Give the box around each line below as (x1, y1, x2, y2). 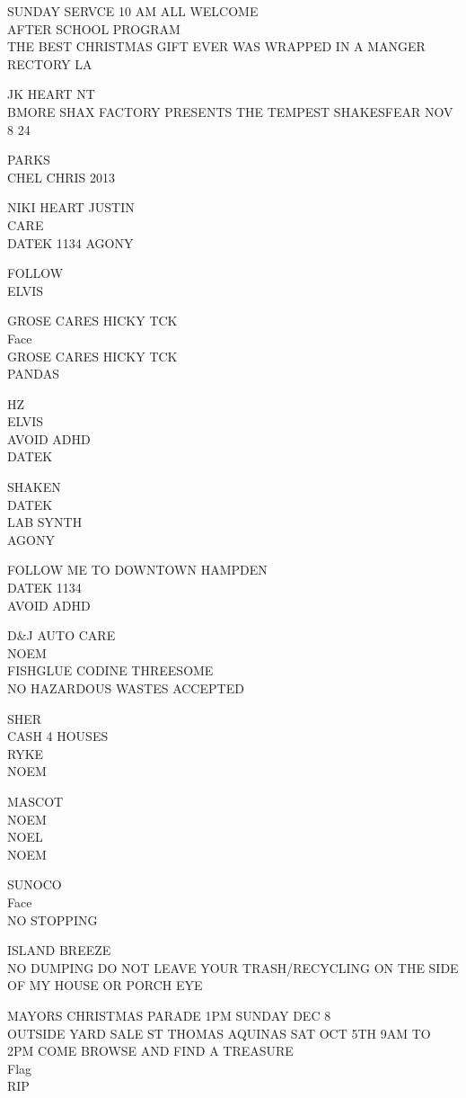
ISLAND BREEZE (7, 941, 111, 960)
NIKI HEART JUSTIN (7, 198, 135, 217)
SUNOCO (7, 875, 62, 894)
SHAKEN (7, 478, 61, 496)
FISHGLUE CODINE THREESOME (7, 661, 214, 680)
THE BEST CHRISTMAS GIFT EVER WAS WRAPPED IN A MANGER (7, 37, 426, 56)
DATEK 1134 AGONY (7, 233, 134, 252)
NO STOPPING (7, 910, 98, 929)
